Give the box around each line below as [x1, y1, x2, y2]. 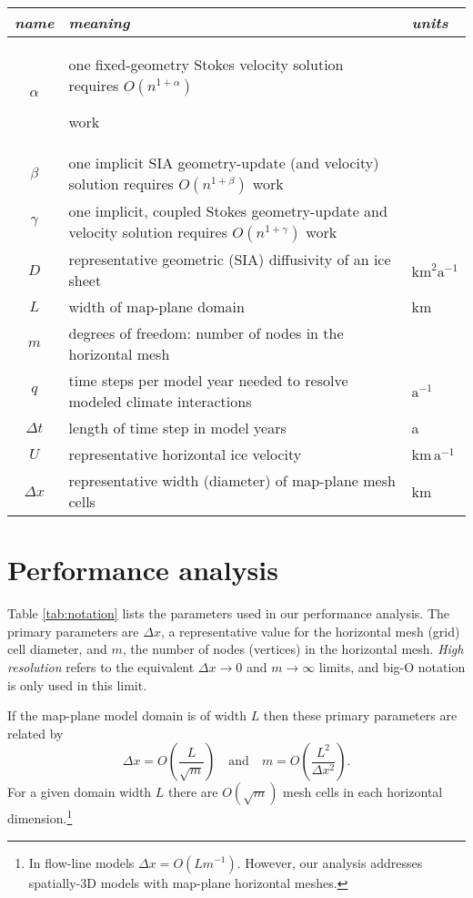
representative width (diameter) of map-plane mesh [68, 470, 396, 491]
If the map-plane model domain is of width [7, 706, 247, 725]
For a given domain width [7, 782, 152, 801]
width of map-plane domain [68, 296, 245, 317]
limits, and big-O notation [318, 657, 466, 676]
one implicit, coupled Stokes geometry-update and [68, 200, 387, 221]
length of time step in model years [68, 417, 287, 438]
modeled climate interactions [68, 391, 252, 412]
